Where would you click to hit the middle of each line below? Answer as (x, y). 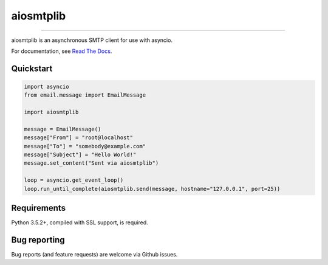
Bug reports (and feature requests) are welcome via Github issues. (94, 255)
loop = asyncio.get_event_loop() (74, 180)
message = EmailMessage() (63, 129)
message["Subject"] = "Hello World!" (80, 155)
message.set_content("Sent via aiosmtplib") (91, 163)
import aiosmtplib (51, 112)
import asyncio (46, 86)
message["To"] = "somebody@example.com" (85, 146)
